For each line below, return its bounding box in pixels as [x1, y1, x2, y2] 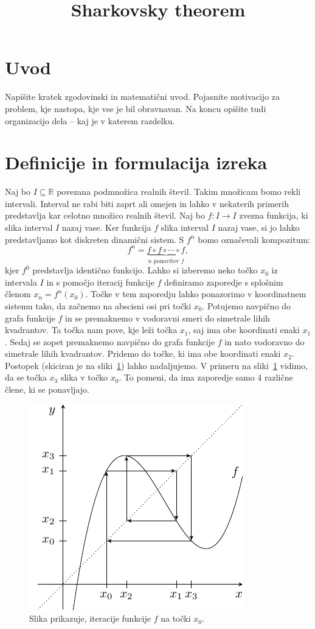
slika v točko [60, 371, 108, 384]
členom [5, 287, 31, 300]
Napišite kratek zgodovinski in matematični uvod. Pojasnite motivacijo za [5, 90, 280, 103]
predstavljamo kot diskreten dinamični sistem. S [5, 233, 184, 245]
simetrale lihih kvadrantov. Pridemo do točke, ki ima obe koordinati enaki [5, 347, 281, 360]
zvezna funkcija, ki [239, 209, 308, 222]
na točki [161, 612, 191, 625]
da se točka [5, 371, 47, 384]
